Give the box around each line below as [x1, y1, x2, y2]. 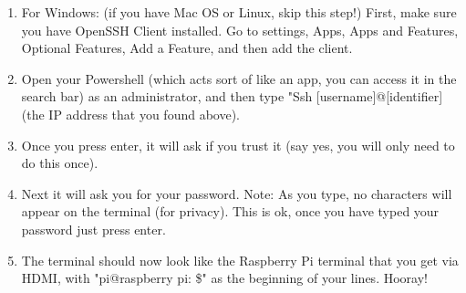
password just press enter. [21, 219, 166, 238]
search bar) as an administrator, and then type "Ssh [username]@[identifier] [21, 87, 443, 106]
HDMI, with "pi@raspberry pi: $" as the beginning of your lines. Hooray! [21, 268, 428, 288]
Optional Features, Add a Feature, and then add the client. [21, 38, 353, 58]
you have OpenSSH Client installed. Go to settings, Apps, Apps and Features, [21, 20, 459, 39]
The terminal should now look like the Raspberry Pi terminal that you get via [21, 250, 459, 269]
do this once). [21, 153, 98, 173]
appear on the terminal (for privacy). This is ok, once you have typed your [21, 202, 440, 221]
